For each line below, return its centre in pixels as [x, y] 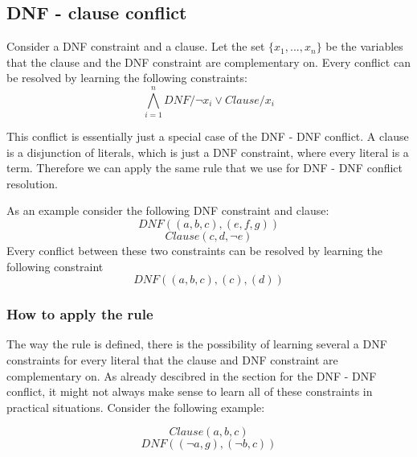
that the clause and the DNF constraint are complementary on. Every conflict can [208, 62]
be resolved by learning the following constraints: [127, 78]
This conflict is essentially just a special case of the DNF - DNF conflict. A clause [208, 136]
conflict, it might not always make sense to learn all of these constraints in [190, 391]
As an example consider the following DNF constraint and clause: [168, 210]
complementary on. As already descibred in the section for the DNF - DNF [192, 375]
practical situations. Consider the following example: [136, 407]
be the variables [364, 46]
